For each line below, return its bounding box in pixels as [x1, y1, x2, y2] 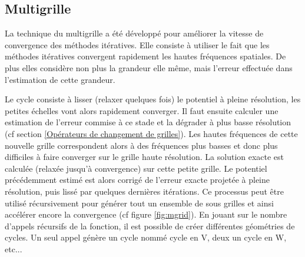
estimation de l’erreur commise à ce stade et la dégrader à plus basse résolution [5, 116, 291, 128]
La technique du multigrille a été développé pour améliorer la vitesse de [5, 27, 264, 39]
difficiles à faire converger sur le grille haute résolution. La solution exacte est [5, 151, 284, 163]
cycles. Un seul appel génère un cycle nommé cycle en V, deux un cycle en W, [5, 231, 287, 243]
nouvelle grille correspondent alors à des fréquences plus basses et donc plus [5, 139, 278, 151]
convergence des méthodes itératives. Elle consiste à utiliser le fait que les [5, 38, 270, 51]
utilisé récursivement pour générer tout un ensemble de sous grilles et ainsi [5, 196, 274, 209]
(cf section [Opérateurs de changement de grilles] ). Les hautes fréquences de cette [5, 127, 298, 139]
